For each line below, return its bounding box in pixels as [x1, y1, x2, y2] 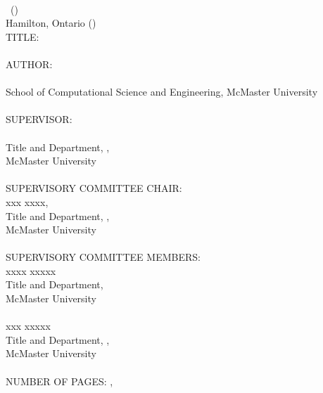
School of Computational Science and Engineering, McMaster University [6, 84, 318, 99]
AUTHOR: [6, 56, 53, 71]
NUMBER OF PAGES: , [6, 373, 113, 388]
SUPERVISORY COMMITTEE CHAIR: [6, 181, 182, 195]
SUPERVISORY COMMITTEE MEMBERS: [6, 250, 201, 264]
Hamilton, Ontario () [6, 15, 96, 30]
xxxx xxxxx [6, 263, 56, 278]
